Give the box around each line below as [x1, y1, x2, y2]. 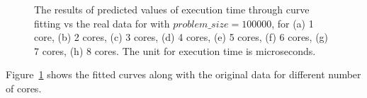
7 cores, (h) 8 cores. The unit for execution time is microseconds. [34, 43, 316, 58]
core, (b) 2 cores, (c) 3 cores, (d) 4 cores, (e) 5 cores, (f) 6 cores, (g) [34, 30, 329, 44]
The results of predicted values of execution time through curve [34, 2, 310, 16]
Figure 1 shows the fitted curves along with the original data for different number [6, 67, 361, 82]
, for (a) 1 [271, 16, 314, 30]
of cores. [6, 80, 42, 95]
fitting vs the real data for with [34, 16, 170, 30]
